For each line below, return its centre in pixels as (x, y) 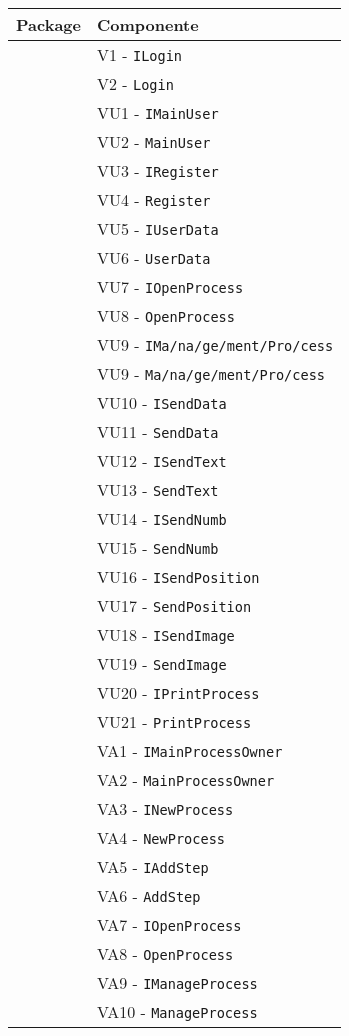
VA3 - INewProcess (165, 808)
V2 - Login (135, 83)
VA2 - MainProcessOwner (185, 779)
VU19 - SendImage (161, 663)
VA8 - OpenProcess (165, 953)
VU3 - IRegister (157, 170)
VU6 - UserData (153, 257)
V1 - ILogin (139, 54)
